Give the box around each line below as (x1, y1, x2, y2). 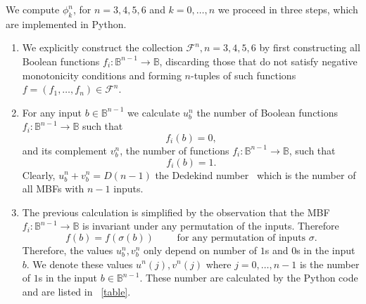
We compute (6, 2, 60, 16)
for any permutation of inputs (177, 232, 306, 243)
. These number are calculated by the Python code (139, 270, 358, 285)
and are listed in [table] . (22, 284, 131, 298)
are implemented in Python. (6, 16, 127, 31)
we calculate (127, 105, 180, 119)
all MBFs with (22, 181, 84, 196)
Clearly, (22, 167, 56, 182)
